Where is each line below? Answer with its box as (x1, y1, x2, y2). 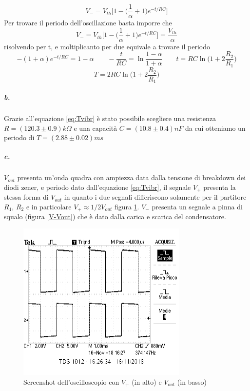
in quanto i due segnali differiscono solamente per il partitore (64, 192, 247, 202)
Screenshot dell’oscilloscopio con (23, 376, 119, 387)
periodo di (4, 132, 35, 143)
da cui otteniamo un (185, 123, 246, 133)
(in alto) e (132, 376, 162, 387)
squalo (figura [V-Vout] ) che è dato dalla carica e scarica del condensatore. (4, 211, 226, 222)
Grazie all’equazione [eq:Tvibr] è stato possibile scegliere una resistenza (4, 113, 216, 123)
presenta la (203, 182, 236, 192)
